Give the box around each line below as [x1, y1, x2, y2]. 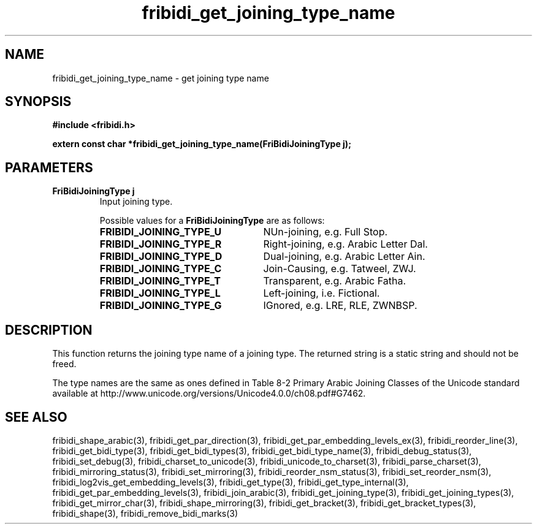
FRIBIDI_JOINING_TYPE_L [99, 287, 221, 300]
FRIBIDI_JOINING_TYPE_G [99, 299, 222, 312]
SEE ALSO [5, 409, 67, 425]
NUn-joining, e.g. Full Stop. [263, 226, 388, 238]
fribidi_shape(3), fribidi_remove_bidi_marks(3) [52, 508, 238, 519]
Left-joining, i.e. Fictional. [263, 287, 380, 300]
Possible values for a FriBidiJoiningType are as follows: [99, 215, 325, 226]
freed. [52, 359, 77, 370]
